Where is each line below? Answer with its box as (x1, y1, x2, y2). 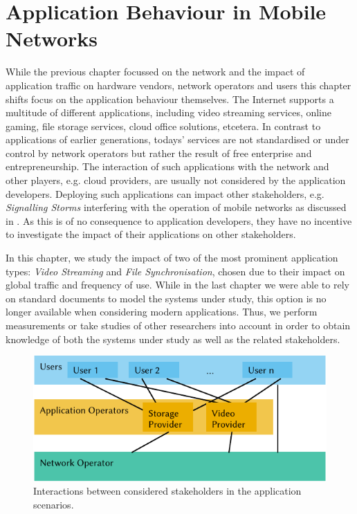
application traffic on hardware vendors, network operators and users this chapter (6, 77, 351, 92)
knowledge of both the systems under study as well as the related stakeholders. (6, 331, 340, 346)
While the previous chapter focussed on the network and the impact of (6, 64, 305, 79)
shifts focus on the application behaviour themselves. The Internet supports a (6, 91, 334, 106)
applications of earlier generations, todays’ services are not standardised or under (6, 132, 349, 147)
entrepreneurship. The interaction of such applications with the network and (6, 159, 329, 174)
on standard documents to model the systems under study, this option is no (6, 291, 327, 305)
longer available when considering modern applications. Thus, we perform (6, 304, 318, 319)
